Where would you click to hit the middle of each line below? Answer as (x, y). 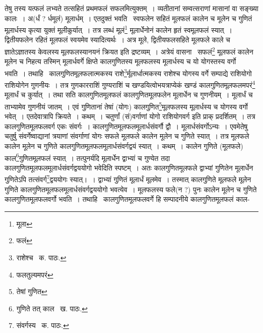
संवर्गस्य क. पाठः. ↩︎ (43, 325)
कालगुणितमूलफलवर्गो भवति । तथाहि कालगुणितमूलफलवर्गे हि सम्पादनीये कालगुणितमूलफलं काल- (127, 199)
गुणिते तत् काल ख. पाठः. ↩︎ (52, 308)
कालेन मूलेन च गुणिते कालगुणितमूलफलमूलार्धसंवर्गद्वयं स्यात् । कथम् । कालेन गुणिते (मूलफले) (124, 146)
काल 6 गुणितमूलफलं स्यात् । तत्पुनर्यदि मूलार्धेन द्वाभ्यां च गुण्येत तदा (87, 157)
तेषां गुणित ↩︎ (32, 291)
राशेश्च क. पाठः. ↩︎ (41, 258)
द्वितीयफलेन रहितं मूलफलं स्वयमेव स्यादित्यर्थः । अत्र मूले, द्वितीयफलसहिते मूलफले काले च (117, 40)
